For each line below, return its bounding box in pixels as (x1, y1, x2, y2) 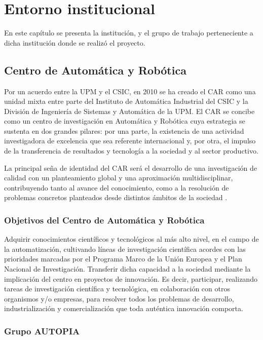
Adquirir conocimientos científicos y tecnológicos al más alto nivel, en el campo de (4, 234, 259, 244)
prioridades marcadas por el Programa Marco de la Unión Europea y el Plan (4, 253, 242, 264)
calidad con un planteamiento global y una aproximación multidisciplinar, (4, 172, 233, 183)
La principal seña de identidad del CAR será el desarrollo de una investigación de (4, 162, 257, 173)
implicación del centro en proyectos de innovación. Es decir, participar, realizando (4, 273, 257, 284)
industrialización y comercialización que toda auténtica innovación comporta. (4, 303, 243, 314)
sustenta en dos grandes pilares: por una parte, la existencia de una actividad (4, 125, 244, 136)
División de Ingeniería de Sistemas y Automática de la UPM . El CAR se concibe (4, 105, 255, 116)
